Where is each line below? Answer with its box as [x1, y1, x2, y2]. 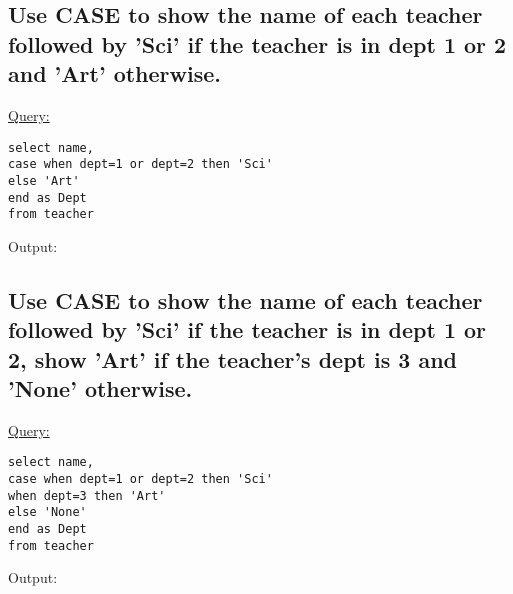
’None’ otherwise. [8, 373, 193, 404]
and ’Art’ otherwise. [8, 58, 222, 89]
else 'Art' [8, 173, 80, 188]
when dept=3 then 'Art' [8, 488, 166, 503]
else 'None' [8, 505, 87, 520]
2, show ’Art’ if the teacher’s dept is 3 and [8, 343, 457, 374]
